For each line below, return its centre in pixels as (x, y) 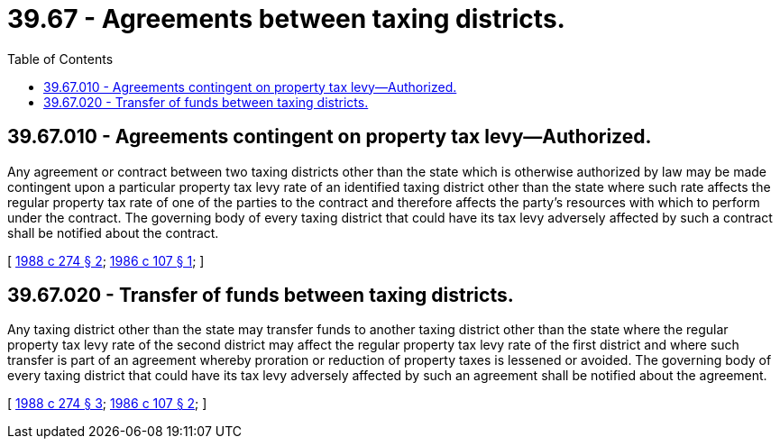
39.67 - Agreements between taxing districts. (286, 19)
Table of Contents (60, 59)
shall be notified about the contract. (113, 232)
